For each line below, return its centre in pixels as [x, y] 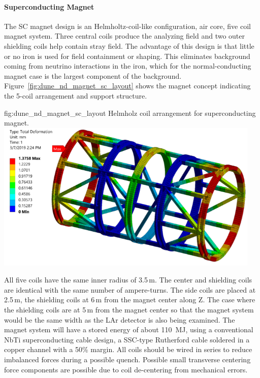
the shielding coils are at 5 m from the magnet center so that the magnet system [129, 310]
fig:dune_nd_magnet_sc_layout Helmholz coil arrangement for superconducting [130, 113]
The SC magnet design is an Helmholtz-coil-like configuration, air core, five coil [127, 26]
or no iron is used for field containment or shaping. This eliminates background [127, 56]
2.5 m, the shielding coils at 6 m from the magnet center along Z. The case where [130, 300]
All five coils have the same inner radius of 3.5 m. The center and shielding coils [128, 280]
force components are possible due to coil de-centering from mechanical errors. [126, 369]
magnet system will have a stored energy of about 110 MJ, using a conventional [129, 329]
